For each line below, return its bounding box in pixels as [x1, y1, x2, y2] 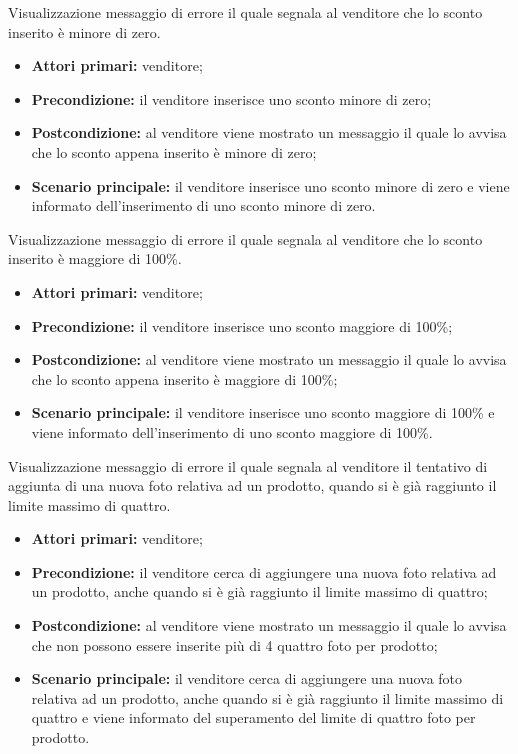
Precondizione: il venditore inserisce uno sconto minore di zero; [31, 88, 432, 109]
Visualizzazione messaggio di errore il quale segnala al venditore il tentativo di [8, 455, 488, 476]
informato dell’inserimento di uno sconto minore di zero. [31, 195, 376, 216]
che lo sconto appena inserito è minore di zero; [31, 141, 317, 162]
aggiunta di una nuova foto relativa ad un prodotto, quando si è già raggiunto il [8, 475, 497, 496]
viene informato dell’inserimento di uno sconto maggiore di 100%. [31, 421, 433, 442]
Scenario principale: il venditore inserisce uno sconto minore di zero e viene [31, 175, 510, 196]
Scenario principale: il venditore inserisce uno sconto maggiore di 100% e [31, 402, 495, 423]
